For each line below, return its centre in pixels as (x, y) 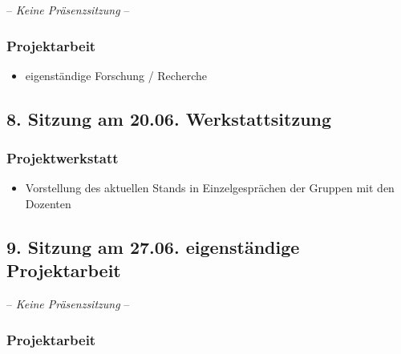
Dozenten (48, 203)
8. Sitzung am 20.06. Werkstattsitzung (169, 118)
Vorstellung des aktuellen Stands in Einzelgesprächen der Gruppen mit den (210, 188)
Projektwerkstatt (63, 158)
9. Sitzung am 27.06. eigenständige (153, 246)
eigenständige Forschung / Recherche (116, 75)
